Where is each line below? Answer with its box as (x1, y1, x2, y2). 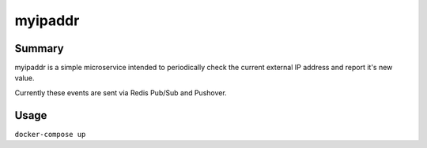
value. (14, 73, 35, 83)
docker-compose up (14, 130, 86, 139)
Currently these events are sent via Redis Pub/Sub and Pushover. (14, 87, 227, 98)
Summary (14, 42, 64, 55)
